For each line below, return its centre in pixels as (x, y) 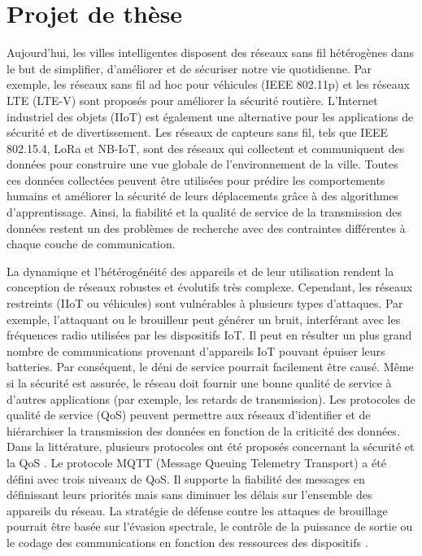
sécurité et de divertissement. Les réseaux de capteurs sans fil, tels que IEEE (197, 132)
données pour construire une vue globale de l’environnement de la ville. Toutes (202, 164)
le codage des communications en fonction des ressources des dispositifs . (187, 542)
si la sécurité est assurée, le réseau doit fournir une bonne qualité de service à (199, 383)
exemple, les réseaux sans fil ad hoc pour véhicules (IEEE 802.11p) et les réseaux (208, 84)
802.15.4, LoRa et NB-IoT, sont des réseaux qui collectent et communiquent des (206, 148)
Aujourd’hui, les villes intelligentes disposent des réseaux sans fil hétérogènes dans (211, 53)
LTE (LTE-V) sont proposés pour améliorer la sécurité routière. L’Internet (192, 100)
